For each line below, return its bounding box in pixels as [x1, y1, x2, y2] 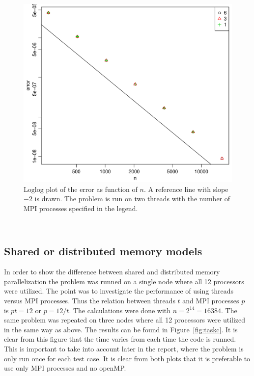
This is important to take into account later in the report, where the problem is [4, 344, 244, 354]
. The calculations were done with [69, 305, 171, 315]
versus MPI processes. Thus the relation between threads [4, 295, 175, 306]
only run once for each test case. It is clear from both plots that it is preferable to [4, 353, 251, 363]
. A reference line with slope [143, 184, 228, 194]
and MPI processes [182, 295, 239, 306]
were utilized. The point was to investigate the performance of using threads [4, 286, 234, 296]
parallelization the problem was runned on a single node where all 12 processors [4, 276, 244, 286]
